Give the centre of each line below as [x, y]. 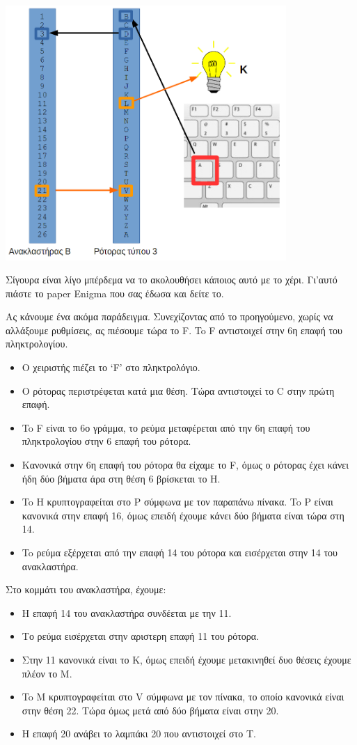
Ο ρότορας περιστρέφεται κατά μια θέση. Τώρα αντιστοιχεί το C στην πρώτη [178, 390]
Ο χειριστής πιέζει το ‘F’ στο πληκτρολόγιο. [111, 367]
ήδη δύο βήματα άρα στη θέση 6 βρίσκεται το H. [121, 478]
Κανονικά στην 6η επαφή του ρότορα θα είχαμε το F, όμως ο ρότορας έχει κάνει [185, 465]
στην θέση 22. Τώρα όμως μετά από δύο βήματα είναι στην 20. [150, 710]
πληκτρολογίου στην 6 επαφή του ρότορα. [106, 441]
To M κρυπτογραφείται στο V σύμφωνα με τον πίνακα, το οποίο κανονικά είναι [183, 697]
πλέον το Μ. [47, 673]
